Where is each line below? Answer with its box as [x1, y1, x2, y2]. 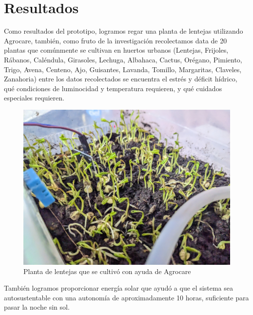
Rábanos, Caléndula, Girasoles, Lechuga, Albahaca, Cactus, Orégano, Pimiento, [4, 54, 242, 64]
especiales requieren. [4, 93, 64, 103]
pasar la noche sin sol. [4, 302, 70, 312]
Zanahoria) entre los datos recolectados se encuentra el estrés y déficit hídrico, [4, 74, 237, 84]
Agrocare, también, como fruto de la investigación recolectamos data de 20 [4, 35, 227, 45]
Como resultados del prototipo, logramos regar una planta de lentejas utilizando [4, 26, 243, 36]
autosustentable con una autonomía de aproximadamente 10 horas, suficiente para [4, 292, 249, 302]
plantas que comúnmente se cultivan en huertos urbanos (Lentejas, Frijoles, [4, 45, 229, 55]
